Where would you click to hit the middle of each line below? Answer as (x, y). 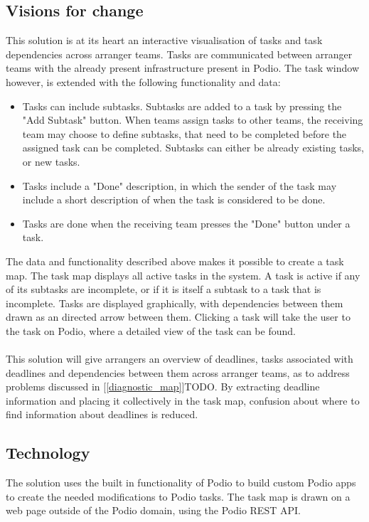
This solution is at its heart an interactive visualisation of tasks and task (164, 40)
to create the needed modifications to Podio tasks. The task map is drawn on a (178, 496)
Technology (48, 453)
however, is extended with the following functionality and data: (143, 81)
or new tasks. (51, 161)
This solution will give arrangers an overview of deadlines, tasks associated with (180, 359)
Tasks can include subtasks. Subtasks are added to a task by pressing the (182, 106)
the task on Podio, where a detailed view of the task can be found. (151, 330)
